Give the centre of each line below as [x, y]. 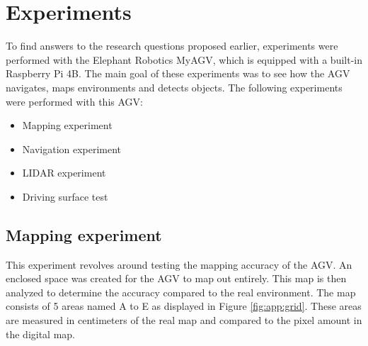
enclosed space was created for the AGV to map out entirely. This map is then [176, 278]
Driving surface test [65, 196]
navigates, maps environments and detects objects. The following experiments [174, 87]
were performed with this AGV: [74, 101]
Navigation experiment [72, 149]
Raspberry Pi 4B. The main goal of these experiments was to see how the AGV [178, 73]
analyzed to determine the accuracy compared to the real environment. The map [181, 292]
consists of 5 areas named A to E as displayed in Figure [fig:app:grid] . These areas [184, 306]
